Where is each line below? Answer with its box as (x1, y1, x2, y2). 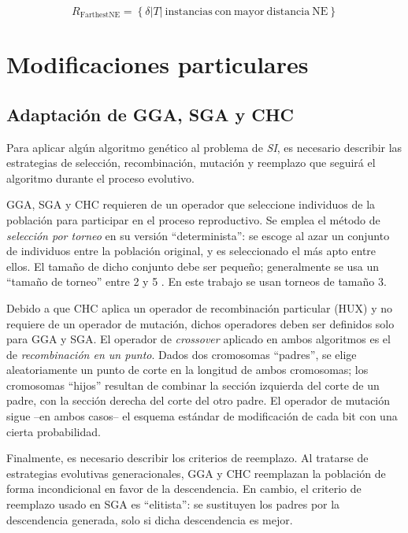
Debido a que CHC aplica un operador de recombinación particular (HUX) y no (6, 299, 393, 316)
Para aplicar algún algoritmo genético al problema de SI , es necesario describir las (6, 139, 402, 155)
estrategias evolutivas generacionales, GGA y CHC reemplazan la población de (6, 465, 386, 481)
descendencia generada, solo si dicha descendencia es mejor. (6, 511, 293, 527)
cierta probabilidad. (6, 423, 101, 439)
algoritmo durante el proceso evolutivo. (6, 169, 195, 186)
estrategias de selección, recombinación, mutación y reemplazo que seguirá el (6, 154, 376, 171)
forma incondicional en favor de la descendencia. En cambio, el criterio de (6, 480, 362, 497)
